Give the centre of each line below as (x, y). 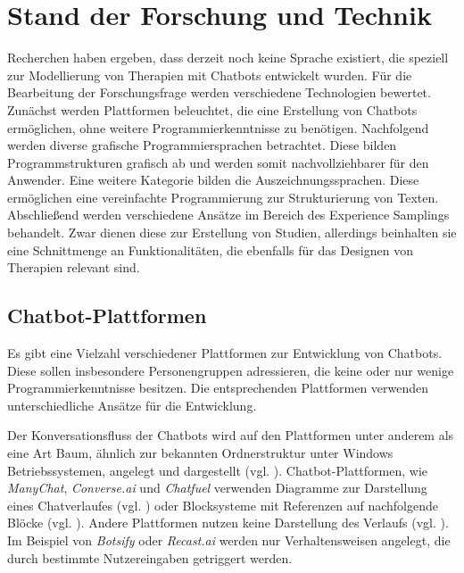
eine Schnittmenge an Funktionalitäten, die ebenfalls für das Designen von (210, 249)
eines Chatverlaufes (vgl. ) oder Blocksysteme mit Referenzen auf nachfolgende (223, 505)
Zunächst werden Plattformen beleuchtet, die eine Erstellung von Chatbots (212, 109)
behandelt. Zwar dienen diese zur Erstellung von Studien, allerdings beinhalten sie (232, 233)
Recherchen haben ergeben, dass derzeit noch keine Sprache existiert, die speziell (228, 58)
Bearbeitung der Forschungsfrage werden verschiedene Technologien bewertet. (219, 92)
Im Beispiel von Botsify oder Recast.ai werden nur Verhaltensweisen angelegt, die (229, 540)
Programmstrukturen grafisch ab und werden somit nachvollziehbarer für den (218, 162)
